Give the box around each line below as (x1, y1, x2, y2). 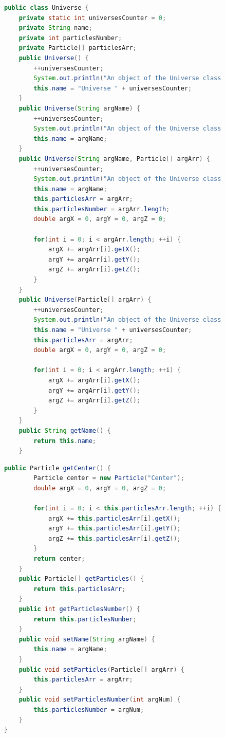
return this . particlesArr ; (33, 585, 126, 593)
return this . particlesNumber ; (33, 615, 137, 623)
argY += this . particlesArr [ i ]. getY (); (48, 525, 181, 532)
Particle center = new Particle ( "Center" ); (33, 474, 184, 482)
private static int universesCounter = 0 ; (18, 14, 166, 22)
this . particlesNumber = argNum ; (33, 706, 144, 713)
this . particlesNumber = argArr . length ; (33, 205, 170, 213)
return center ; (33, 555, 85, 563)
